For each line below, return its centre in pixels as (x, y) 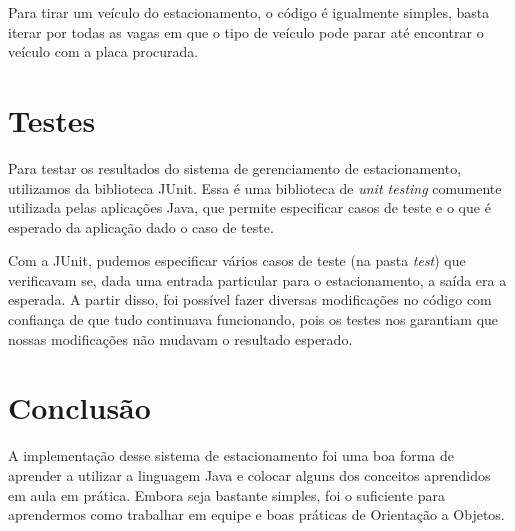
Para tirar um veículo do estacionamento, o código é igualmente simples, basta (249, 12)
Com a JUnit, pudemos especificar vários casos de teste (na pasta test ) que (237, 260)
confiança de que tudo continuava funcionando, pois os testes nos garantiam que (253, 319)
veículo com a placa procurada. (103, 51)
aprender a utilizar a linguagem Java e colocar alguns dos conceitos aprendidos (249, 474)
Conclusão (79, 407)
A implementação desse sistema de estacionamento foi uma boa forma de (231, 455)
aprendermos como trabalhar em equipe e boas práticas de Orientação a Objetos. (256, 514)
